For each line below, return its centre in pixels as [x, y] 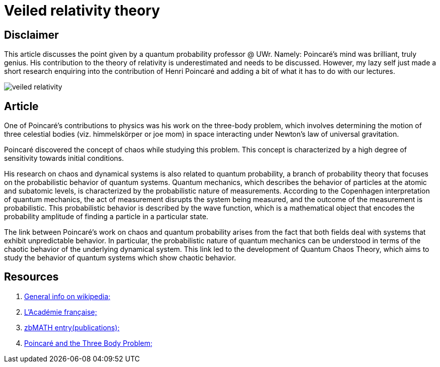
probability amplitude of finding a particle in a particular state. [106, 217]
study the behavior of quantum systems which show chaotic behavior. [120, 258]
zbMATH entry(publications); [72, 327]
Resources [31, 277]
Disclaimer [31, 35]
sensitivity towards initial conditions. [64, 158]
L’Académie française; [61, 312]
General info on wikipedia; [67, 296]
